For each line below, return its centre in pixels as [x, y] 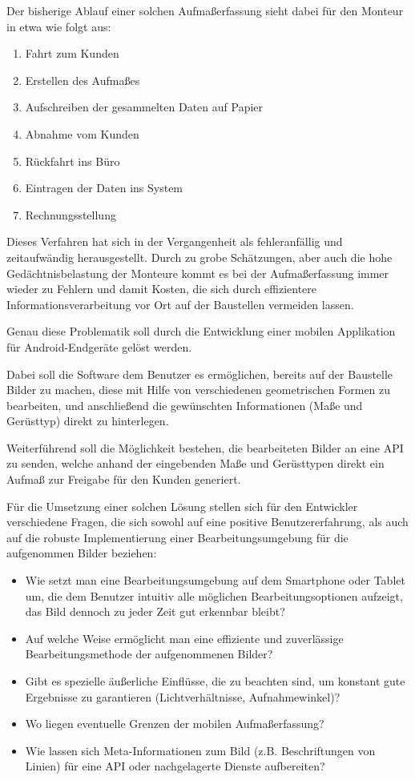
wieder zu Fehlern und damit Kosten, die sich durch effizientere [162, 289]
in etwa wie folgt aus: [59, 26]
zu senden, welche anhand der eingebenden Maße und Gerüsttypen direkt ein [195, 463]
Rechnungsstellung [71, 214]
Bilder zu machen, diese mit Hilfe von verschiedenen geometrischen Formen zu [199, 390]
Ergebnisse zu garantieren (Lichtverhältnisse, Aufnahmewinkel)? [183, 696]
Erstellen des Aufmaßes [83, 80]
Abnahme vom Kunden [82, 133]
